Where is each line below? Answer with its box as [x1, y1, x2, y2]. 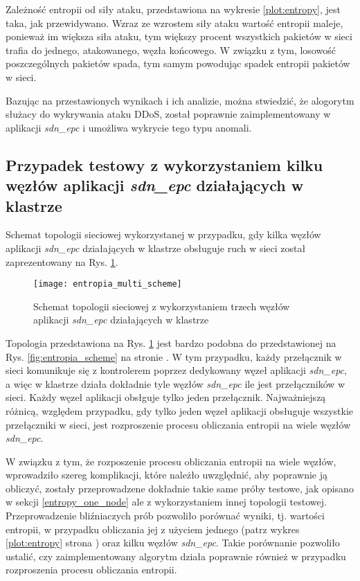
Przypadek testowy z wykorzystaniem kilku [6, 154, 323, 175]
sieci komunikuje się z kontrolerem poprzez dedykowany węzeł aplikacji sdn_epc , [6, 363, 347, 377]
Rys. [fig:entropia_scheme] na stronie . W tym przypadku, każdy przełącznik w [6, 349, 342, 364]
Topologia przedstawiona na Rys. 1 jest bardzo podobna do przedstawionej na [6, 335, 336, 350]
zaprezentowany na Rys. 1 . [6, 254, 118, 269]
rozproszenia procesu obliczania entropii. [6, 562, 177, 577]
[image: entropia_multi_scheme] [33, 279, 182, 289]
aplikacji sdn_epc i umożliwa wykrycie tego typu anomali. [6, 120, 252, 134]
